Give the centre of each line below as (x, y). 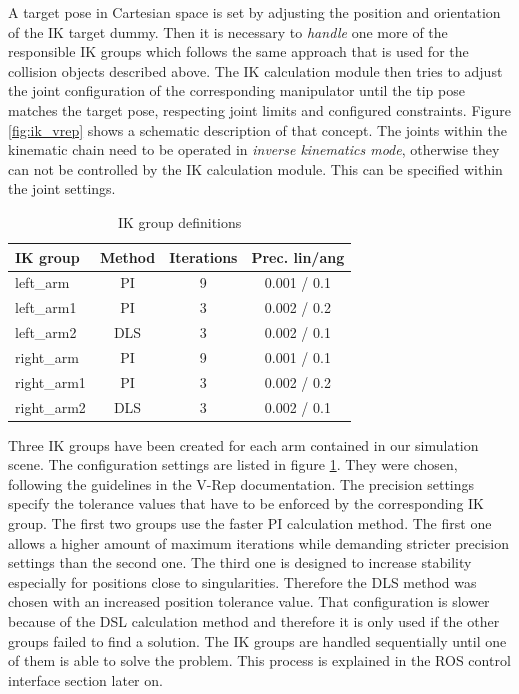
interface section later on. (85, 679)
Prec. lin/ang (298, 256)
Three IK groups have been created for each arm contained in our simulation (243, 444)
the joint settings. (62, 188)
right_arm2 (50, 406)
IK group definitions (179, 221)
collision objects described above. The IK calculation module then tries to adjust (255, 70)
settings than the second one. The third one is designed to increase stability (240, 562)
